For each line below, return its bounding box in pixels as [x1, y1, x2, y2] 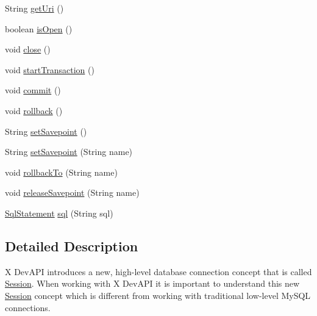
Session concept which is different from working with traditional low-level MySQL [5, 289, 311, 301]
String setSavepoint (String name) [5, 145, 133, 158]
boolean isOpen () [5, 22, 73, 35]
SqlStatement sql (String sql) [5, 206, 113, 219]
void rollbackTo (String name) [5, 165, 118, 178]
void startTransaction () [5, 63, 94, 76]
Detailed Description [5, 236, 138, 255]
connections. [5, 301, 51, 314]
